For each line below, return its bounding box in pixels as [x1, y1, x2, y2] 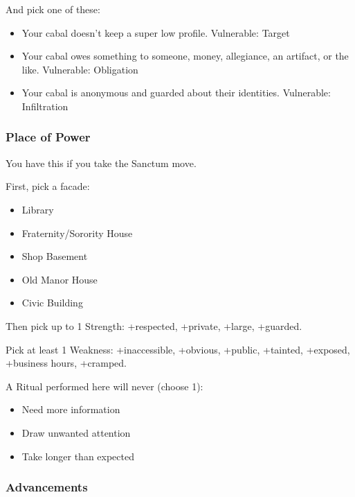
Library [21, 202, 54, 216]
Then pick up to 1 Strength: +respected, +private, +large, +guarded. [6, 318, 302, 333]
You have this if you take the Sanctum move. [6, 155, 197, 170]
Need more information [21, 402, 120, 417]
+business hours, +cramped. [6, 356, 127, 370]
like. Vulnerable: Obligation [21, 62, 138, 76]
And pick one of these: [6, 2, 100, 16]
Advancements [6, 478, 88, 496]
